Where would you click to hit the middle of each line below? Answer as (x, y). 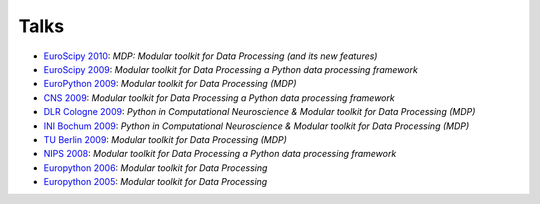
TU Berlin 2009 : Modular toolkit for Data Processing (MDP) (165, 139)
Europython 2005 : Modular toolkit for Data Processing (155, 182)
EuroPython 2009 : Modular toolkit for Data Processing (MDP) (170, 84)
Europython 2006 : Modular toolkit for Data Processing (155, 167)
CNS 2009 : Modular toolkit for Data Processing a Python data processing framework (219, 97)
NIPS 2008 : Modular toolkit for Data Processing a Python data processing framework (220, 154)
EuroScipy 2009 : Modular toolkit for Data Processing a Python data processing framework (231, 69)
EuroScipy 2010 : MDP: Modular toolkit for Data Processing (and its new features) (210, 56)
